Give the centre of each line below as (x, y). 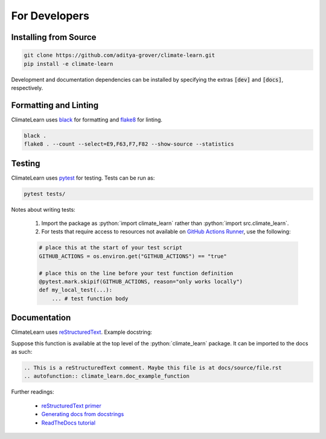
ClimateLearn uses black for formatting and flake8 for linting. (87, 119)
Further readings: (33, 392)
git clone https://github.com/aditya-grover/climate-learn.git (120, 55)
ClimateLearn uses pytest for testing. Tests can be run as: (83, 178)
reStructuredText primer (72, 406)
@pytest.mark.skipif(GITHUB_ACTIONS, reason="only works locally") (141, 281)
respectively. (27, 88)
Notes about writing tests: (43, 209)
